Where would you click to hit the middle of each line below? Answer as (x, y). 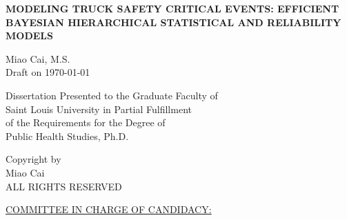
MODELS (29, 36)
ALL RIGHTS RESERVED (64, 186)
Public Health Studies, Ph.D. (67, 136)
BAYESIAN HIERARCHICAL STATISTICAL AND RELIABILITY (173, 22)
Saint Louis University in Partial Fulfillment (99, 109)
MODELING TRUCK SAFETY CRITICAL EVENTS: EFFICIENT (172, 8)
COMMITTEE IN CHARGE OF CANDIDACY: (109, 209)
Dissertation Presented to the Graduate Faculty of (112, 95)
